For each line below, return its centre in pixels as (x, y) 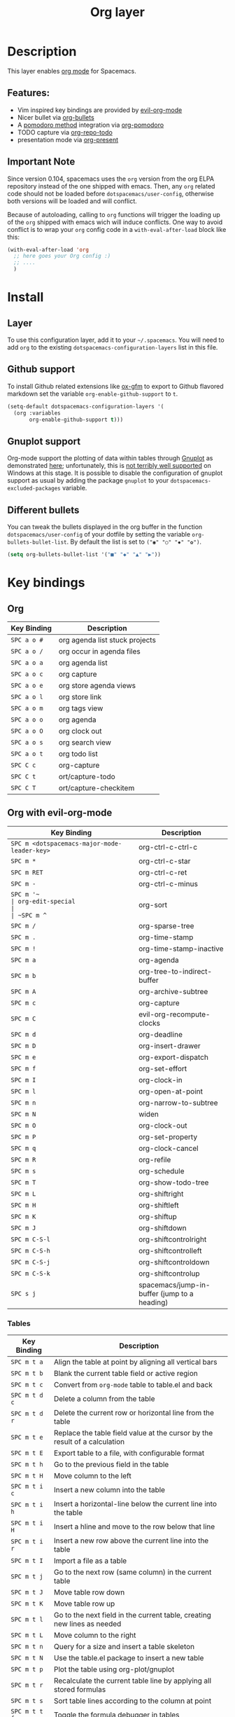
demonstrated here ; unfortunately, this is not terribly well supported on (109, 466)
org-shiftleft (159, 1205)
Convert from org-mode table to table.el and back (133, 1385)
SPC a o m (27, 708)
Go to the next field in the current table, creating (133, 1615)
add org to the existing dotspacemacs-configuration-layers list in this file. (113, 347)
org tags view (81, 708)
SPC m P (23, 1137)
